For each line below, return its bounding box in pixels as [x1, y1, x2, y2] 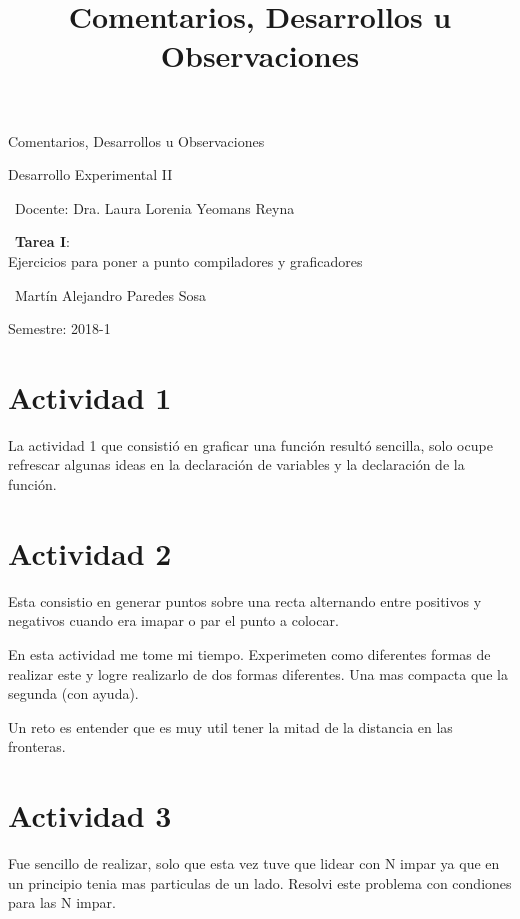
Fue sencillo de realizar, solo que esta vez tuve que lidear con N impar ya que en [8, 853, 500, 874]
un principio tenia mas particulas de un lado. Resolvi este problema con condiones [8, 872, 512, 893]
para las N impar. [8, 892, 116, 913]
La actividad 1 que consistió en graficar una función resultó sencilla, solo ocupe [8, 434, 493, 455]
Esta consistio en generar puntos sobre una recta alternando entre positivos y [8, 590, 482, 611]
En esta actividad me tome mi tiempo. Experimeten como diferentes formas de [8, 643, 491, 664]
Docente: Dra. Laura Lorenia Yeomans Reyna [14, 197, 295, 218]
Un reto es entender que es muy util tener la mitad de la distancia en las [8, 716, 453, 737]
